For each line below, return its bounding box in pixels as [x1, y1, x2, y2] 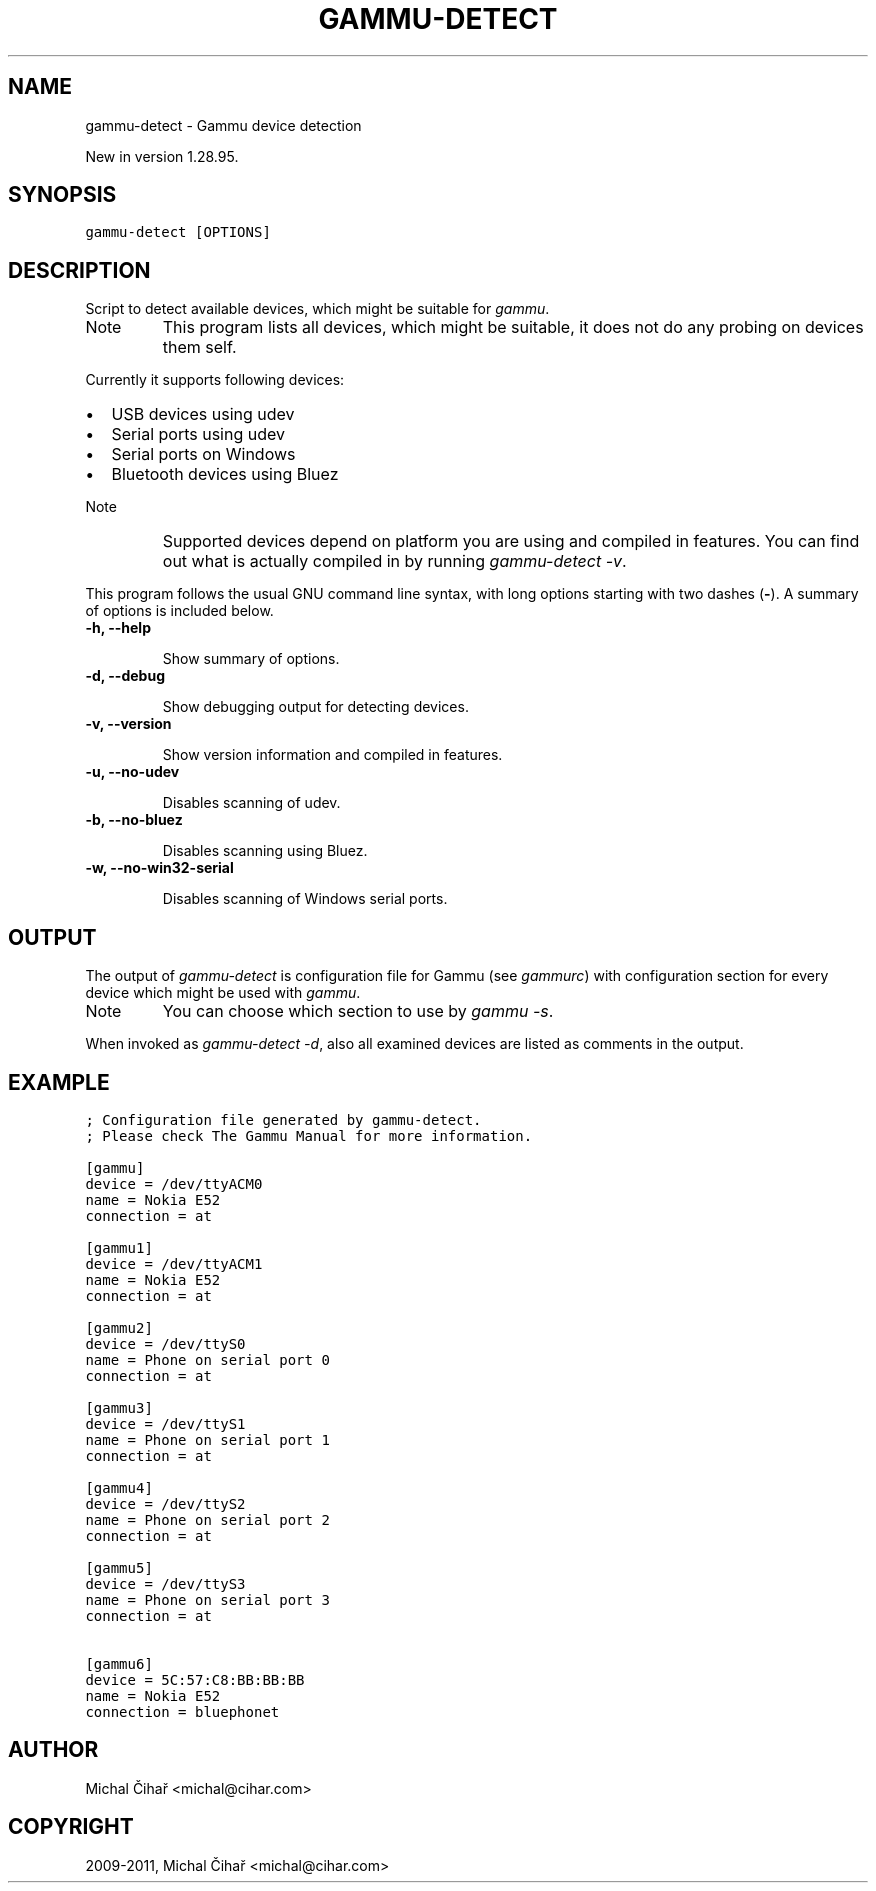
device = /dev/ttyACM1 [85, 1255, 263, 1272]
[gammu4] [85, 1479, 153, 1496]
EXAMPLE [8, 1069, 110, 1095]
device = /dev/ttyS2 [85, 1495, 246, 1512]
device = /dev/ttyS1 [85, 1415, 246, 1432]
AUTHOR [8, 1737, 99, 1763]
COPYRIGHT [8, 1814, 134, 1840]
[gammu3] [85, 1399, 153, 1416]
